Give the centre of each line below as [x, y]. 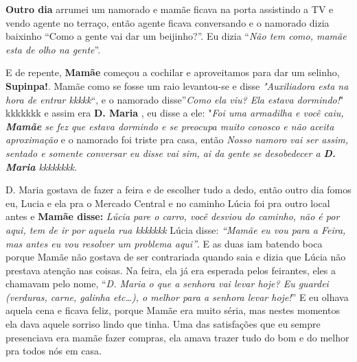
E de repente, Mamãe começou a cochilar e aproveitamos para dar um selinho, [173, 72]
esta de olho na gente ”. [53, 49]
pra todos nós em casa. [54, 351]
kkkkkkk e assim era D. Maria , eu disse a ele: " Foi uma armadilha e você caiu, [175, 113]
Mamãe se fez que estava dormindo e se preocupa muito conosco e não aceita [170, 126]
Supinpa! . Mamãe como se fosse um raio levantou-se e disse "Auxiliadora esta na [177, 85]
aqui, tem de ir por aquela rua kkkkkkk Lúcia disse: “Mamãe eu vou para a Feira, [176, 229]
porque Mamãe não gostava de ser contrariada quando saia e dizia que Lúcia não [176, 257]
